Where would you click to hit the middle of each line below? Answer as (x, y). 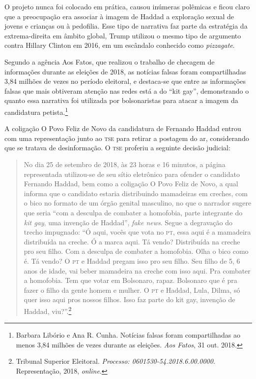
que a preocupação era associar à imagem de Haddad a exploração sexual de (119, 16)
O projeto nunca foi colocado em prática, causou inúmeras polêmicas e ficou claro (127, 6)
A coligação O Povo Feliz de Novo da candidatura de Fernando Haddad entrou (123, 128)
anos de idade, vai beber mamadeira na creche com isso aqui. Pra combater (137, 270)
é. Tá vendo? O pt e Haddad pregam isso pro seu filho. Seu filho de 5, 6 (132, 260)
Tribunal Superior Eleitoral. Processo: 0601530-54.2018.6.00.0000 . (115, 361)
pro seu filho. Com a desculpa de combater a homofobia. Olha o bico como (136, 251)
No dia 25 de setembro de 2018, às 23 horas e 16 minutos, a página (125, 164)
